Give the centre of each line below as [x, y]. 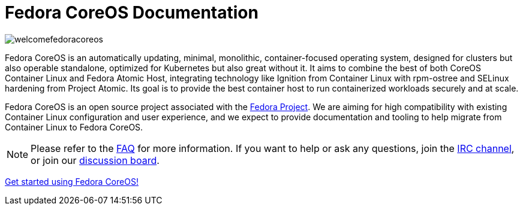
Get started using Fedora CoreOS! [72, 181]
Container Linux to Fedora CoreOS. [74, 127]
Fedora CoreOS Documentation [132, 13]
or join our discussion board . [95, 160]
